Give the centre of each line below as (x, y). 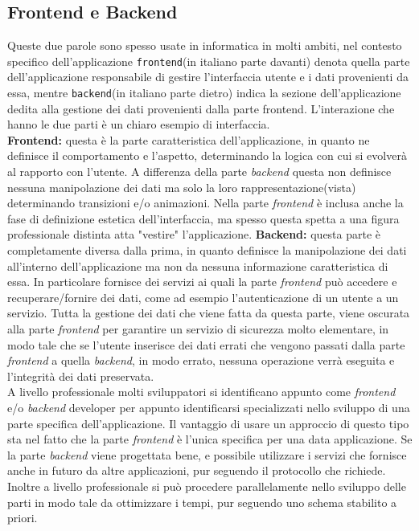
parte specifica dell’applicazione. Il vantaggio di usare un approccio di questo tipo (208, 423)
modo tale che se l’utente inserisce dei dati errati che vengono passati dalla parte (206, 344)
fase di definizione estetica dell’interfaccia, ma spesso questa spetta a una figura (203, 218)
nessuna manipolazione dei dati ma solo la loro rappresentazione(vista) (182, 187)
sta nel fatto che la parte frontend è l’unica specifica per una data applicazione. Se (210, 439)
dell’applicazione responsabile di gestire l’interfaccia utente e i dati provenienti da (208, 77)
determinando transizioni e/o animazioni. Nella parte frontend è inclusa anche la (205, 203)
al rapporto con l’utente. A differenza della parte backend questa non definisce (199, 172)
